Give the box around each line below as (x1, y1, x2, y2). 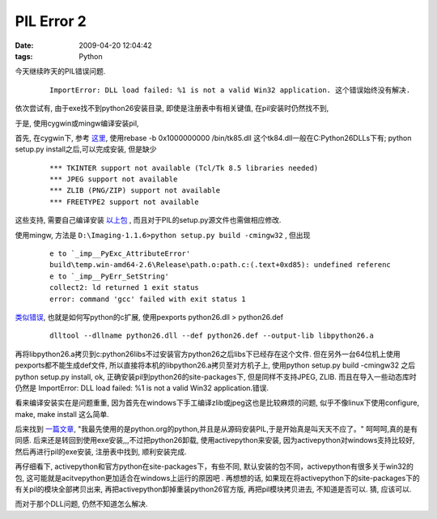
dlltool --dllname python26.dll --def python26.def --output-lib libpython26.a (49, 331, 374, 340)
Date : (15, 40, 34, 50)
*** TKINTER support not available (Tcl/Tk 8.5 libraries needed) (49, 163, 319, 172)
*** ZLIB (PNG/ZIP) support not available (49, 186, 221, 195)
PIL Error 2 (15, 12, 87, 30)
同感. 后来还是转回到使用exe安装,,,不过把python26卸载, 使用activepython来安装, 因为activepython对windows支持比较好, (15, 436, 416, 445)
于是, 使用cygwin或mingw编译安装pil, (15, 118, 139, 128)
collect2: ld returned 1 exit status (49, 283, 200, 292)
